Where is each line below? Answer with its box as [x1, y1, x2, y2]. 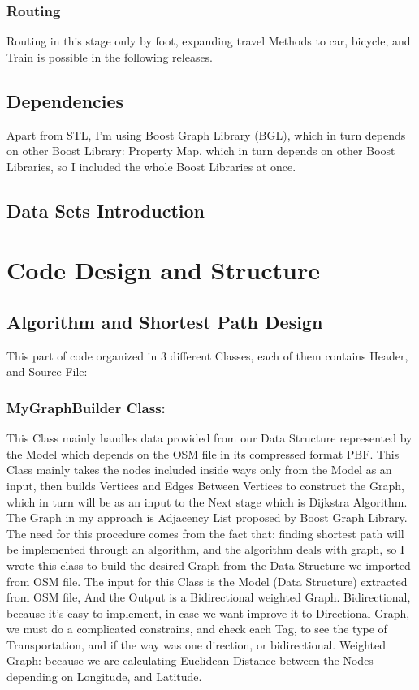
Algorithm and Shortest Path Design [6, 308, 323, 334]
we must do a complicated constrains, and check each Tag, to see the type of [6, 620, 387, 637]
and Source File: [6, 363, 88, 380]
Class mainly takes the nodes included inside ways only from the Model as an [6, 461, 392, 478]
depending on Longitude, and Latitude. [6, 668, 202, 685]
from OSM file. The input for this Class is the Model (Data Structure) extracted [6, 572, 408, 589]
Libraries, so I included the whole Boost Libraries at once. [6, 157, 296, 175]
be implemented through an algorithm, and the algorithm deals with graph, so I [6, 541, 404, 558]
